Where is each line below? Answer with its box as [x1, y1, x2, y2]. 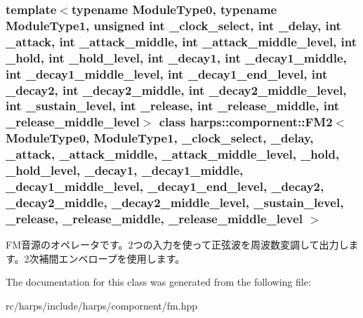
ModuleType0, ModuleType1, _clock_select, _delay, [6, 129, 314, 147]
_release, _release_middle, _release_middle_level [6, 209, 303, 227]
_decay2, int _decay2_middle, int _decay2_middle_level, [6, 81, 347, 98]
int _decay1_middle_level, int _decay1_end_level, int [6, 65, 328, 82]
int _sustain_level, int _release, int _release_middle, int [6, 97, 340, 114]
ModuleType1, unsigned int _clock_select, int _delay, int [6, 16, 341, 34]
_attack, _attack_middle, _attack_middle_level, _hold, [6, 145, 340, 163]
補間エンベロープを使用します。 [39, 251, 185, 265]
